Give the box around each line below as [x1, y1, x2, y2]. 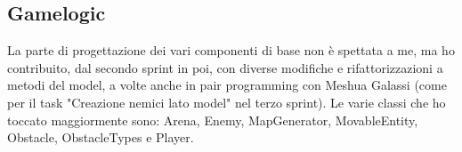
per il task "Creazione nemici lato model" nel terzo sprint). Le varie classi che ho [7, 92, 446, 111]
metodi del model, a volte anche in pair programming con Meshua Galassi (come [7, 76, 447, 94]
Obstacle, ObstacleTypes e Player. [7, 128, 194, 147]
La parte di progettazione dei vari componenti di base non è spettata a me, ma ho [7, 41, 455, 60]
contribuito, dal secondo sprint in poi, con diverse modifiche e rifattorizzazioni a [7, 58, 443, 76]
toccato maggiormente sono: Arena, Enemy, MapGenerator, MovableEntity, [7, 110, 418, 129]
